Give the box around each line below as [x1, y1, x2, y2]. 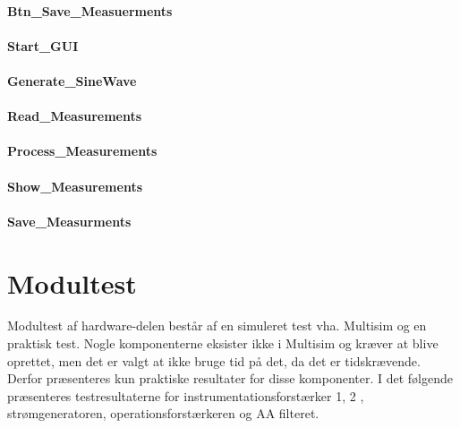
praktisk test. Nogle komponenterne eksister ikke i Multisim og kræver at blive [7, 334, 439, 353]
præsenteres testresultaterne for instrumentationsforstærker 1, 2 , [7, 386, 364, 405]
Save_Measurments [7, 211, 132, 230]
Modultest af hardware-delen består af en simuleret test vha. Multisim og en [7, 316, 427, 335]
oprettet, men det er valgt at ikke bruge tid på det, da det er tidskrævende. [7, 351, 421, 370]
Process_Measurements [7, 141, 158, 160]
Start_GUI [7, 36, 79, 55]
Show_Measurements [7, 176, 143, 195]
